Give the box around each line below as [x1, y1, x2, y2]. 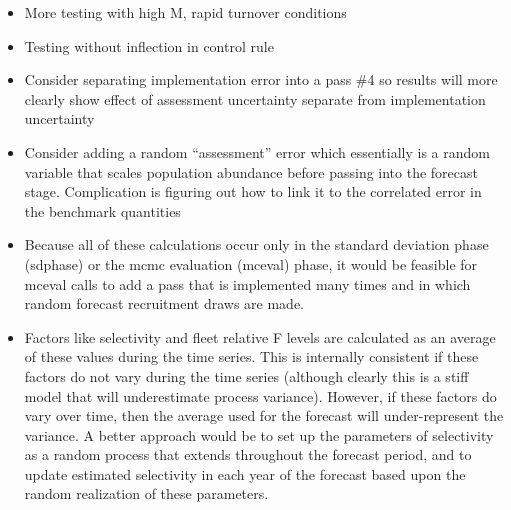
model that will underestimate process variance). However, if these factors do [24, 385, 497, 406]
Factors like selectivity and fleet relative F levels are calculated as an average [24, 326, 496, 347]
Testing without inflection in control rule [24, 35, 274, 56]
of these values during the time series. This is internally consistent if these [24, 346, 479, 367]
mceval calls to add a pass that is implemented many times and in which [24, 273, 471, 294]
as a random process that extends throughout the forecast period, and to [24, 444, 472, 465]
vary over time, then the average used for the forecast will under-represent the [24, 405, 504, 426]
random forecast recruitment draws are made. [24, 293, 304, 314]
